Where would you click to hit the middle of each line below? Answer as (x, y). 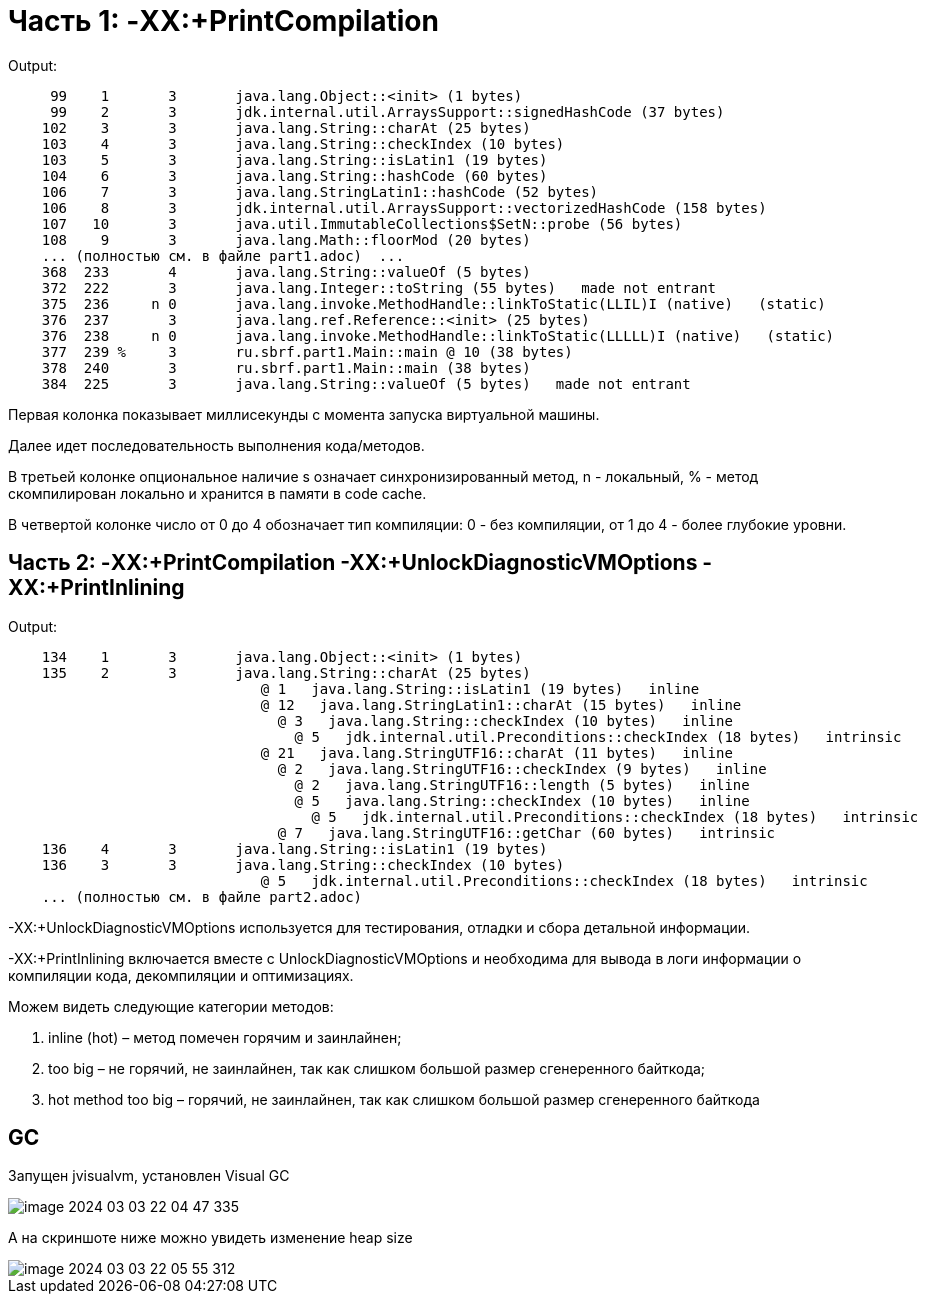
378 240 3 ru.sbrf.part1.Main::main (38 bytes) (286, 367)
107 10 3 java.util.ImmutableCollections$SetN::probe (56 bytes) (362, 223)
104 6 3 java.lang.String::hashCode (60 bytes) (294, 175)
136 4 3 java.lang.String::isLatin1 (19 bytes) (294, 848)
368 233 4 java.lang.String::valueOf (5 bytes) (286, 271)
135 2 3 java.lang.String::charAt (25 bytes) (286, 672)
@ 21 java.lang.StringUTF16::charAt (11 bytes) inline (496, 752)
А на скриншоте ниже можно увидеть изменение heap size (210, 1238)
